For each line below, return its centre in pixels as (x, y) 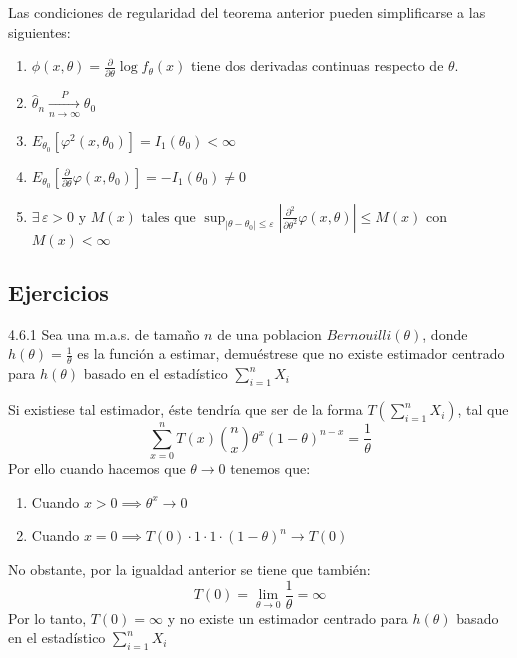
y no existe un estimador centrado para (287, 617)
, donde (445, 333)
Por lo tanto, (47, 617)
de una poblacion (269, 333)
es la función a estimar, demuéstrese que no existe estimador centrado (291, 353)
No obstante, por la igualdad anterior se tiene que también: (189, 569)
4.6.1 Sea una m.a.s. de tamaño (104, 333)
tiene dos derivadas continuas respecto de (317, 65)
